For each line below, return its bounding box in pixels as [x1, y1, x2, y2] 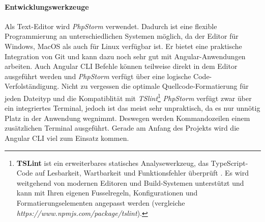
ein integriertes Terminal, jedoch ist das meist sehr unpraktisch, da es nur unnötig [5, 103, 260, 113]
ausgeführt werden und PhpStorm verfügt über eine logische [5, 70, 191, 81]
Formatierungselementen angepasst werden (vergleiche [16, 197, 185, 208]
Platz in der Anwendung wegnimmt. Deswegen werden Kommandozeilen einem [5, 112, 250, 123]
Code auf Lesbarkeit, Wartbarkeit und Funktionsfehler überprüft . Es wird [16, 167, 249, 178]
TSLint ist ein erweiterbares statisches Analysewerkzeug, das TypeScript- [16, 157, 248, 168]
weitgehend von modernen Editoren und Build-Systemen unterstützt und [16, 177, 244, 188]
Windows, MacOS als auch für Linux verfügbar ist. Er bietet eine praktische [5, 40, 242, 51]
